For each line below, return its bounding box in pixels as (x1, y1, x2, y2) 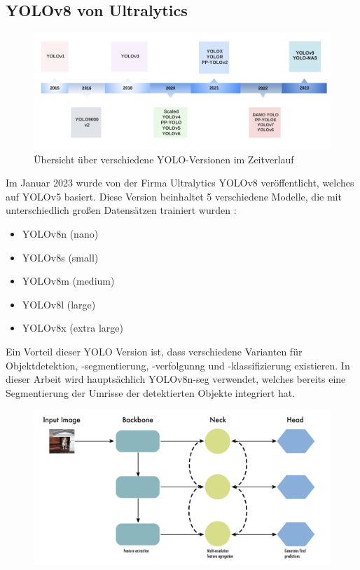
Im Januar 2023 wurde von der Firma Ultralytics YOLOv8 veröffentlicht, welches (6, 175, 354, 190)
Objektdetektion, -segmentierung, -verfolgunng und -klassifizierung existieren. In (6, 358, 350, 372)
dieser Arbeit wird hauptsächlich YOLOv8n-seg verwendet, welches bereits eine (6, 372, 346, 386)
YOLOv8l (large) (22, 297, 96, 311)
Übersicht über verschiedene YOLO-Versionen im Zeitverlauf (34, 151, 294, 166)
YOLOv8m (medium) (22, 273, 115, 288)
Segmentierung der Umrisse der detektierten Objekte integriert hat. (6, 385, 296, 400)
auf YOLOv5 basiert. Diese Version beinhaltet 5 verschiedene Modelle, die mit (6, 189, 342, 203)
